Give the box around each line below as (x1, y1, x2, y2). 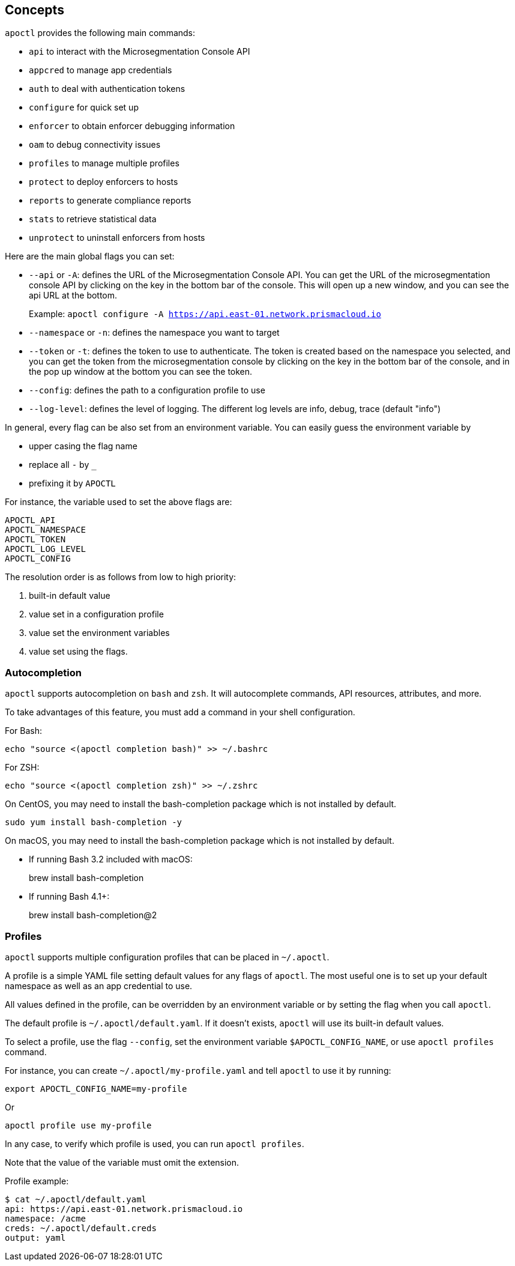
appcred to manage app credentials (29, 65, 172, 76)
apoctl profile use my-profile (5, 1120, 152, 1130)
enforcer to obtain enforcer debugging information (29, 121, 235, 132)
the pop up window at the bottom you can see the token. (29, 366, 253, 377)
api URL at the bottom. (29, 290, 118, 301)
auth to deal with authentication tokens (29, 83, 185, 94)
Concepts (5, 2, 64, 17)
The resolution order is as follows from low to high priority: (5, 572, 236, 583)
